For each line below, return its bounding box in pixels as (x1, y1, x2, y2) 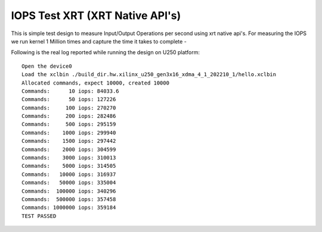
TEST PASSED (21, 212, 57, 220)
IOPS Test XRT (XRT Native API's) (11, 9, 181, 22)
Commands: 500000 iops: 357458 (21, 196, 116, 202)
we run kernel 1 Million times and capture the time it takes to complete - (11, 37, 187, 45)
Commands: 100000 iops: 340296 (21, 187, 116, 195)
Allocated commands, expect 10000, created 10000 (21, 79, 170, 86)
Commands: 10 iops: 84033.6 (21, 87, 119, 95)
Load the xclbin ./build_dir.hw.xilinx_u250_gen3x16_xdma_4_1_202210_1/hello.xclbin (21, 71, 277, 78)
